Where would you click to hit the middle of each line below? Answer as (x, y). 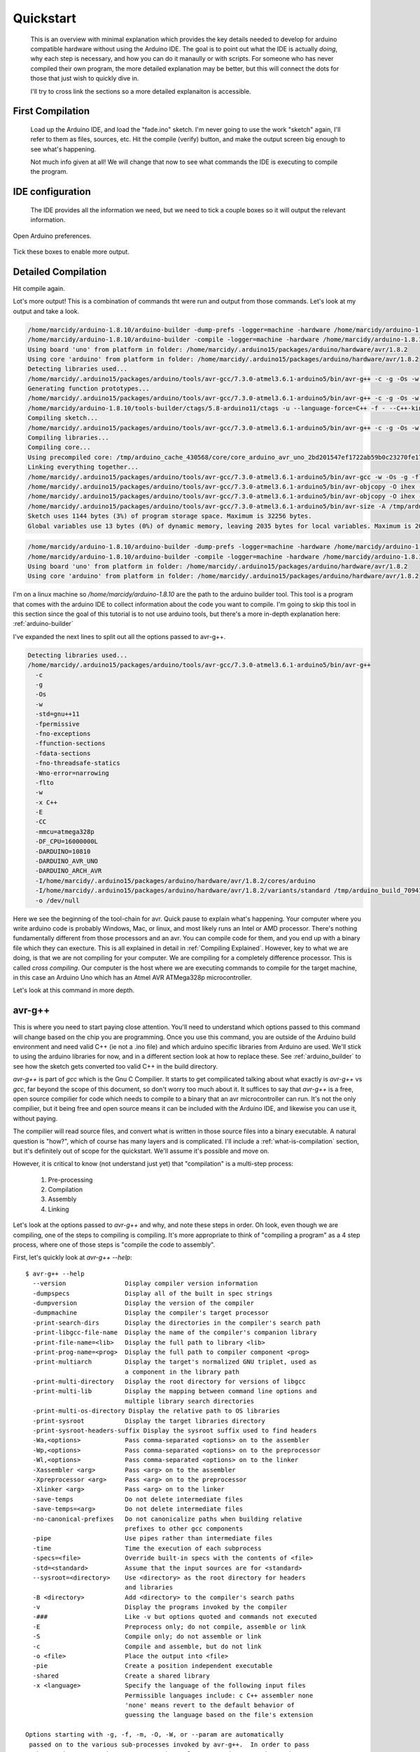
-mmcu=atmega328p (65, 831)
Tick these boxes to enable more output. (71, 252)
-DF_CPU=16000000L (66, 842)
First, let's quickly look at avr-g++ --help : (72, 1257)
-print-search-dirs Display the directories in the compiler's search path (177, 1322)
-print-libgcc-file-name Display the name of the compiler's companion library (175, 1333)
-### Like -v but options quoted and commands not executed (175, 1617)
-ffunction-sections (70, 744)
